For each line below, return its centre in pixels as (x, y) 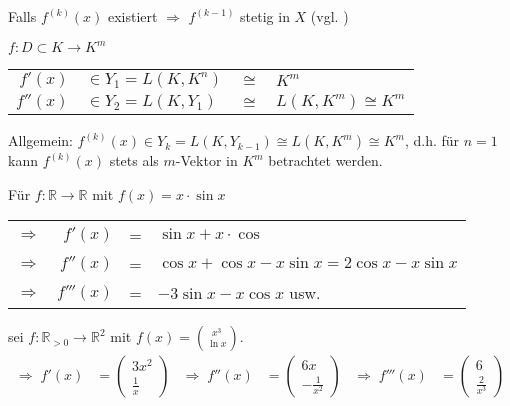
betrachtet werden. (325, 160)
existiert (132, 16)
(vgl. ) (329, 16)
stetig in (265, 16)
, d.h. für (432, 140)
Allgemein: (40, 140)
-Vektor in (206, 160)
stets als (134, 160)
